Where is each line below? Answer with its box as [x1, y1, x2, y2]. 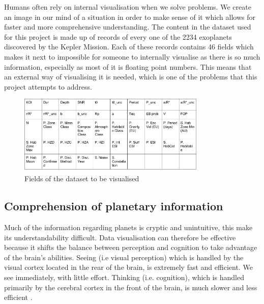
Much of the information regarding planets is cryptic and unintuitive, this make [4, 222, 253, 232]
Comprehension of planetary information [4, 198, 223, 214]
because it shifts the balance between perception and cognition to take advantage [4, 242, 257, 253]
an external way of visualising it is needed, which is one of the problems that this [4, 71, 257, 82]
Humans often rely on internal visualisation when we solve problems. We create [4, 2, 251, 12]
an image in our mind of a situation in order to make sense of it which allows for [4, 11, 255, 22]
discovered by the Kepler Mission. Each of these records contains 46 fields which [4, 41, 254, 52]
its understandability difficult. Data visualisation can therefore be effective [4, 232, 236, 242]
